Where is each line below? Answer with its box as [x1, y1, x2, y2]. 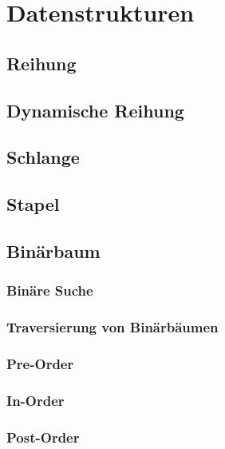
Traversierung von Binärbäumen [6, 317, 219, 337]
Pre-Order [6, 353, 74, 373]
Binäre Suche [6, 280, 93, 300]
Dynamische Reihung [6, 97, 184, 122]
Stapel [6, 192, 60, 217]
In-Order [6, 390, 65, 410]
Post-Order [6, 427, 80, 447]
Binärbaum [6, 238, 101, 263]
